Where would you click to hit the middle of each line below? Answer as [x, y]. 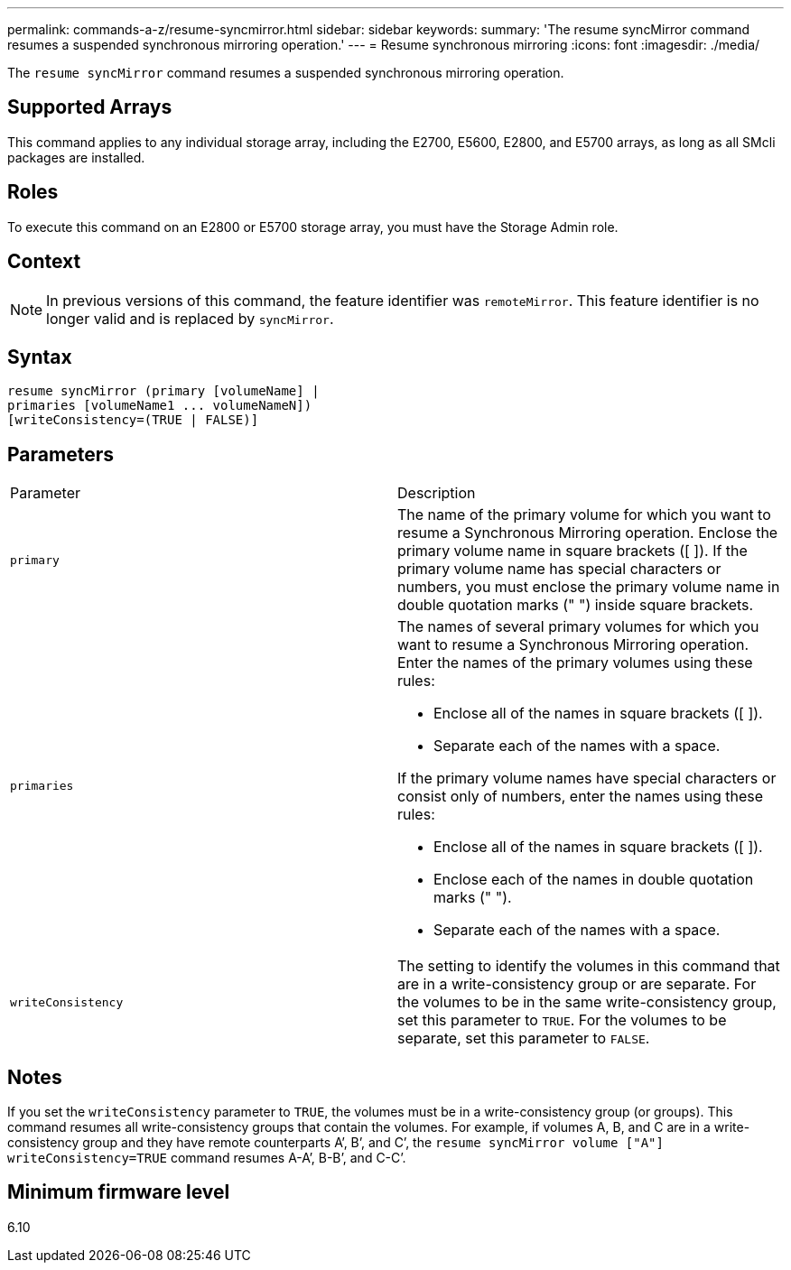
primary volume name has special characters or [559, 569]
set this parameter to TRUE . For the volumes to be [562, 1020]
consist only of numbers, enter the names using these [581, 797]
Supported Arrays [90, 107]
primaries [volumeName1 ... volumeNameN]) [160, 406]
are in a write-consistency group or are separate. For [577, 984]
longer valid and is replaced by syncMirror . [190, 318]
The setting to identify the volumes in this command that [589, 966]
